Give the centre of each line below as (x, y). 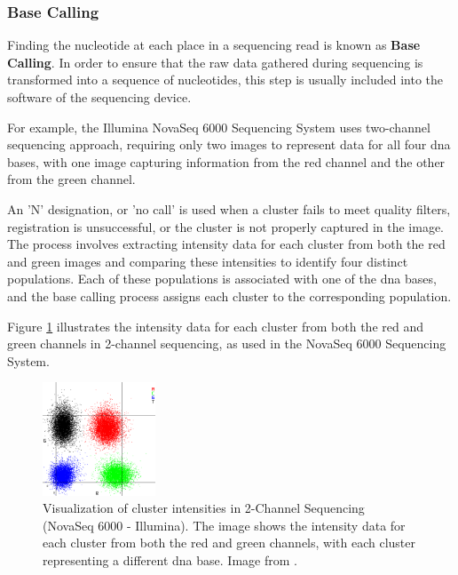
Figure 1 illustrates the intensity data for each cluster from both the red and (215, 326)
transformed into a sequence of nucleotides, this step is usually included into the (225, 80)
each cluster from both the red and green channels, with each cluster (229, 543)
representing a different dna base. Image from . (170, 559)
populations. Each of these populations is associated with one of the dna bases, (222, 279)
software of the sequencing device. (99, 97)
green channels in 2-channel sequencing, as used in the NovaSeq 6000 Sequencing (227, 343)
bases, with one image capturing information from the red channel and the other (226, 161)
